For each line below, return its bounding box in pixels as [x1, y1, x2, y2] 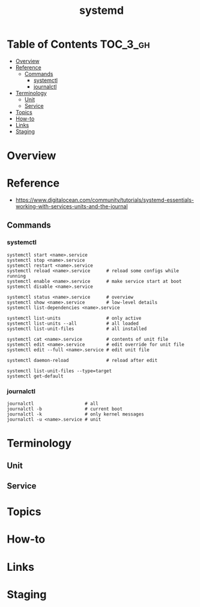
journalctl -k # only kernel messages [7, 411, 145, 417]
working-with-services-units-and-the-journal [15, 203, 128, 210]
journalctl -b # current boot [7, 406, 123, 412]
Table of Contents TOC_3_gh [7, 37, 150, 51]
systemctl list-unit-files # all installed [7, 326, 147, 332]
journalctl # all [7, 401, 98, 407]
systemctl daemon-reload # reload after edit [7, 357, 158, 363]
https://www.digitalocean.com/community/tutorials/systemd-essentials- [15, 196, 195, 204]
